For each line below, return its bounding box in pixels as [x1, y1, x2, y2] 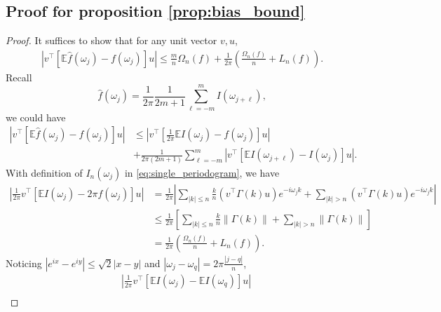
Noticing [6, 255, 42, 270]
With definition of [6, 165, 83, 179]
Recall [6, 69, 32, 84]
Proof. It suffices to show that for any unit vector [6, 33, 217, 48]
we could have [6, 109, 66, 124]
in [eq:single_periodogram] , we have [124, 165, 280, 179]
